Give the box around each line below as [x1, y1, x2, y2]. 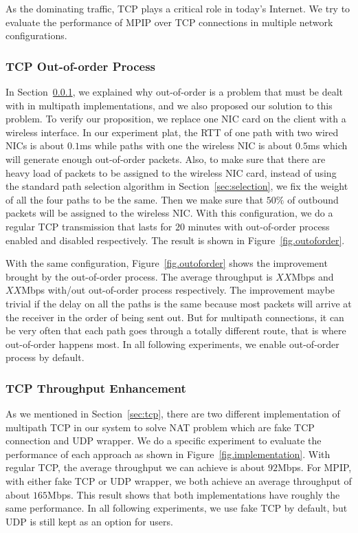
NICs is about [5, 138, 65, 153]
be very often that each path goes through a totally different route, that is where [5, 323, 346, 338]
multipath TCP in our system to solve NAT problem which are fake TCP [5, 420, 315, 434]
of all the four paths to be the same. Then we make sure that [5, 192, 264, 206]
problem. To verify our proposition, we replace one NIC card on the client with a [5, 111, 346, 126]
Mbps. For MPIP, [277, 460, 352, 475]
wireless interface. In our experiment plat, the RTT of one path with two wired [5, 124, 339, 139]
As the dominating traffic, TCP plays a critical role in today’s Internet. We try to [5, 1, 350, 15]
